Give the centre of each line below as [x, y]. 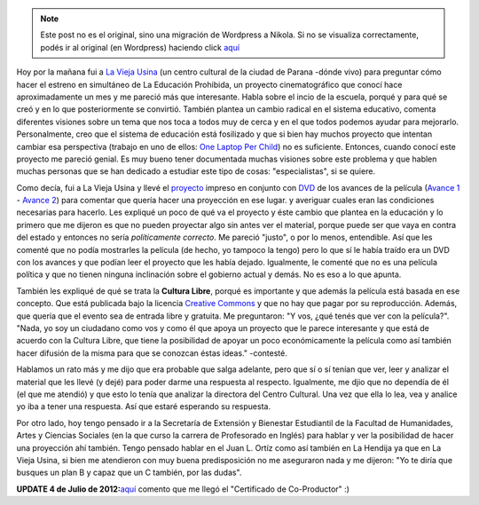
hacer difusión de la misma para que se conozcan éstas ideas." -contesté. [152, 353]
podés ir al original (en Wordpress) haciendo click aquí [140, 47]
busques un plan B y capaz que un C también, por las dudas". [129, 473]
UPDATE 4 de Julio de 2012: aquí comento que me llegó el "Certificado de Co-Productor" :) [183, 489]
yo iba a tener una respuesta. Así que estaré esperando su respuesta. [143, 406]
